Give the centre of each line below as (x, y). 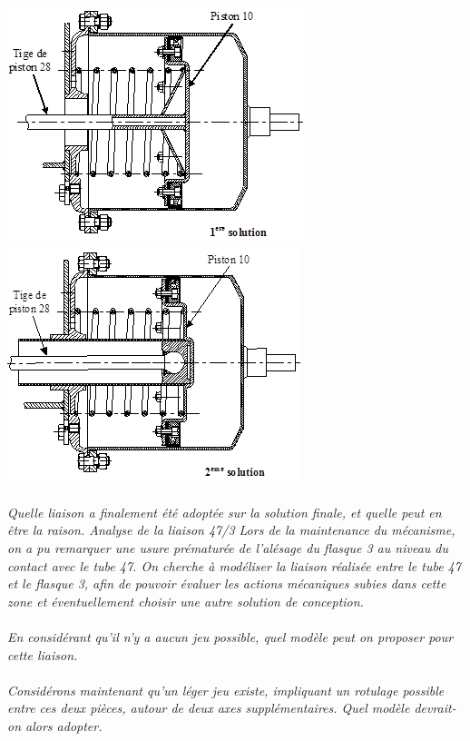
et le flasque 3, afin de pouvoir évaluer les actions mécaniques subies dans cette (227, 583)
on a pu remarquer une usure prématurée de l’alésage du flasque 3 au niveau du (228, 547)
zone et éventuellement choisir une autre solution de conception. (186, 601)
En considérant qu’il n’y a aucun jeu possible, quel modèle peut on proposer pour (230, 636)
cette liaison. (43, 654)
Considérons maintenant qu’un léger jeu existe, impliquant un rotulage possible (226, 690)
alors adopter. (64, 725)
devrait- (435, 708)
